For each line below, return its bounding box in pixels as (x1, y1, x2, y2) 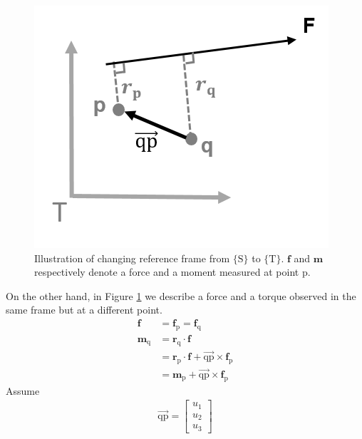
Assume (6, 383, 40, 398)
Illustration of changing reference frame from (34, 250, 230, 265)
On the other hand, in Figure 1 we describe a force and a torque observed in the (6, 288, 356, 303)
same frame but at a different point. (6, 302, 162, 317)
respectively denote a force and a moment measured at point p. (34, 264, 311, 279)
